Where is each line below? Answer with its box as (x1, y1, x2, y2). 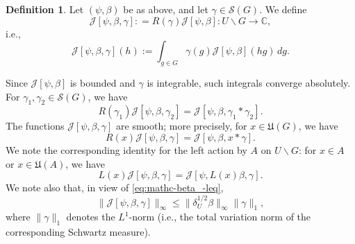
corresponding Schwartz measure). (6, 225, 151, 239)
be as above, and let (123, 2, 208, 16)
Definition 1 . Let (6, 2, 84, 16)
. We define (259, 2, 307, 16)
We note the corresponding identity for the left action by (6, 142, 247, 157)
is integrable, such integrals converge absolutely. (147, 75, 351, 89)
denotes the (66, 209, 115, 224)
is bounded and (69, 75, 135, 89)
